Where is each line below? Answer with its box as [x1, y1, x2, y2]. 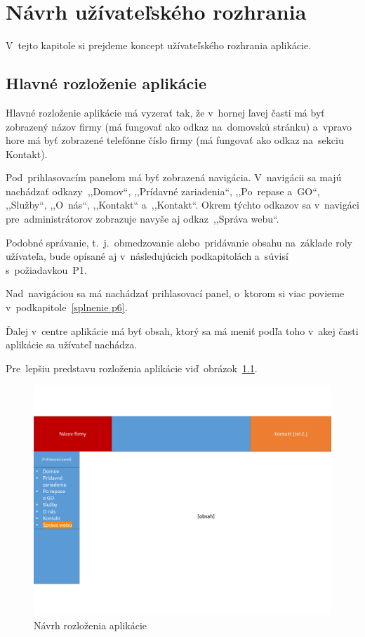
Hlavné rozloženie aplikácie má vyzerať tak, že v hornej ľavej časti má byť [6, 105, 325, 119]
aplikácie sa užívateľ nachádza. [6, 337, 138, 352]
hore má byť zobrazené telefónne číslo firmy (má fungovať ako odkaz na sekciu [6, 133, 344, 147]
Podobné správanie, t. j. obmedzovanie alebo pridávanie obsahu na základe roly [6, 235, 353, 249]
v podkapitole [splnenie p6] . [6, 300, 128, 315]
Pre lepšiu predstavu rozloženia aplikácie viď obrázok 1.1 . [6, 360, 258, 375]
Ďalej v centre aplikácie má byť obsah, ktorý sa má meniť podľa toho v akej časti [6, 323, 359, 338]
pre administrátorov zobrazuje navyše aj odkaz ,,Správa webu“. [6, 211, 279, 226]
